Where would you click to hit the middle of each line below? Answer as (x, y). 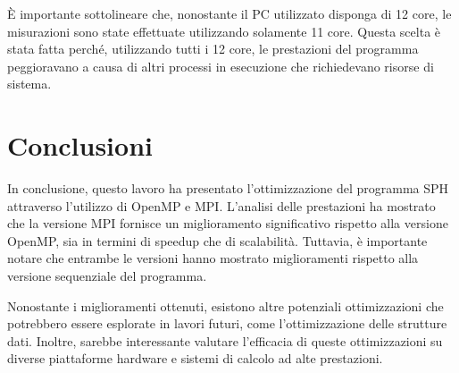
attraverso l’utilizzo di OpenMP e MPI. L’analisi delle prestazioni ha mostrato (221, 205)
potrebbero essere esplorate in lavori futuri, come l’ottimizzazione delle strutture (227, 323)
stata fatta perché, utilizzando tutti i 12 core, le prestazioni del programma (213, 49)
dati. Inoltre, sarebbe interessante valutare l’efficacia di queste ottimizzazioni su (225, 340)
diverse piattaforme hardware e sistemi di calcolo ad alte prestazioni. (195, 358)
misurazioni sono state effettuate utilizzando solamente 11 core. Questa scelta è (224, 31)
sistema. (29, 84)
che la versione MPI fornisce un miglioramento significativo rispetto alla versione (228, 223)
